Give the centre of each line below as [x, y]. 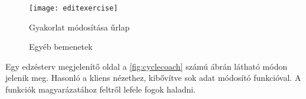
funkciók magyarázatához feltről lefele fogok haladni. [101, 89]
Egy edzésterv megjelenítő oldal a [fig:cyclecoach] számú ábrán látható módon [147, 66]
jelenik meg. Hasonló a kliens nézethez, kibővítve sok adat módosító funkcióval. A [153, 78]
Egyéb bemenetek [61, 47]
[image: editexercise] [74, 8]
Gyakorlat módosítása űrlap [79, 27]
